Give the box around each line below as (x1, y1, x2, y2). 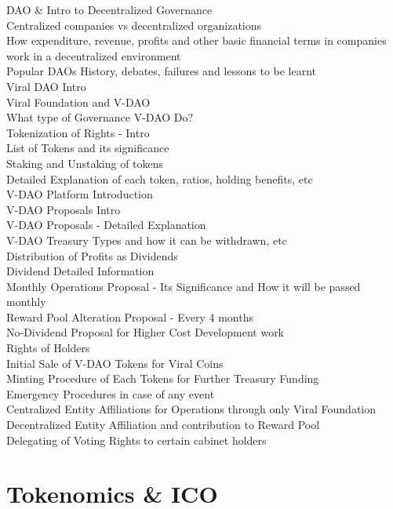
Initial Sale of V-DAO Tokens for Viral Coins (6, 354, 224, 371)
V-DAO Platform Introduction (6, 186, 153, 202)
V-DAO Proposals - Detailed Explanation (6, 216, 206, 233)
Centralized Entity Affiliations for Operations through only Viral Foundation (6, 401, 377, 417)
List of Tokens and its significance (6, 140, 169, 156)
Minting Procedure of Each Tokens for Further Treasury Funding (6, 370, 319, 387)
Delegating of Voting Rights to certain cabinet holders (6, 431, 267, 448)
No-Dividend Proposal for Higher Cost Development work (6, 324, 285, 340)
